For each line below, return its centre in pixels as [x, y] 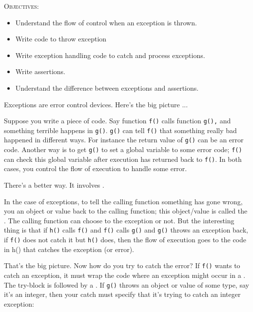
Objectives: [21, 6]
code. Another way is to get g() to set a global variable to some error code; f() [123, 149]
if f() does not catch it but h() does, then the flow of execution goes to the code [125, 240]
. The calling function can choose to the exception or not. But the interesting [119, 220]
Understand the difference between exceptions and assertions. [107, 88]
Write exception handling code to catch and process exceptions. [110, 55]
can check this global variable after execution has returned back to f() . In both [123, 159]
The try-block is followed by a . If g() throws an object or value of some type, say [126, 284]
